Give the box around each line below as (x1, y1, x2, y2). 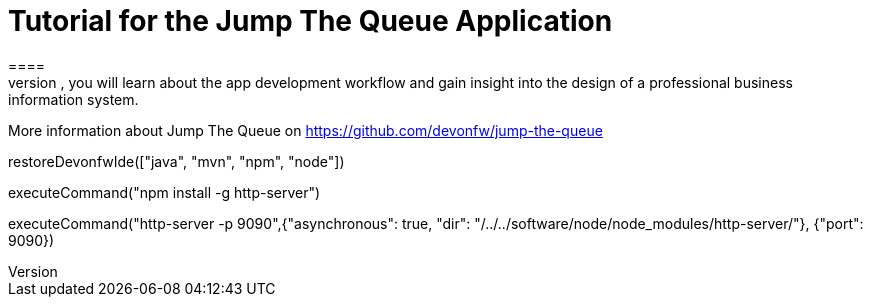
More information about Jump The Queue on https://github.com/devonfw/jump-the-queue (8, 121, 603, 139)
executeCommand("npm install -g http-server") (8, 183, 321, 201)
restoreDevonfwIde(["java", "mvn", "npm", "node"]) (8, 152, 345, 170)
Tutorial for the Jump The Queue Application (8, 4, 613, 38)
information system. (8, 90, 139, 108)
